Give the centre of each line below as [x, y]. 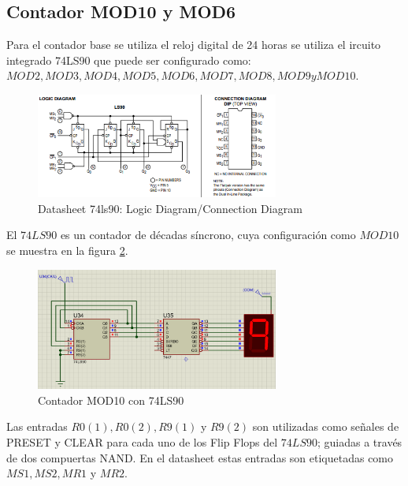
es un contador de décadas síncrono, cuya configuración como [208, 235]
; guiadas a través [360, 442]
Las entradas [37, 426]
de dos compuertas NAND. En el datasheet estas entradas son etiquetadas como [200, 457]
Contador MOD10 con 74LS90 [111, 400]
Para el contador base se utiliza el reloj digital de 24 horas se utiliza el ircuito [194, 45]
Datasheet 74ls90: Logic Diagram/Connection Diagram [170, 208]
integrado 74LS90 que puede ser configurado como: [129, 60]
